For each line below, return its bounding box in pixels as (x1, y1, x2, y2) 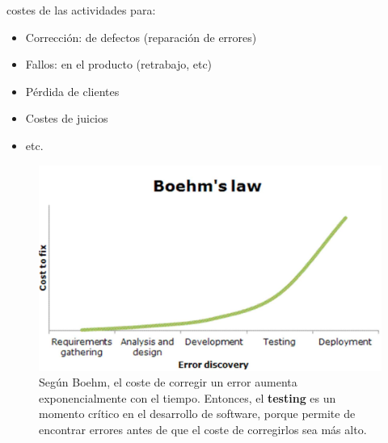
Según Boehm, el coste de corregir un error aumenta (39, 374, 297, 391)
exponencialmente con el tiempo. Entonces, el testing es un (39, 389, 336, 406)
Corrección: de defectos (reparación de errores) (25, 28, 257, 45)
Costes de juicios (25, 110, 108, 127)
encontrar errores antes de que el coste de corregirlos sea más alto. (39, 421, 367, 437)
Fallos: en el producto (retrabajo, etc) (25, 56, 213, 73)
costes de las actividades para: (6, 2, 156, 18)
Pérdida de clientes (25, 82, 120, 99)
